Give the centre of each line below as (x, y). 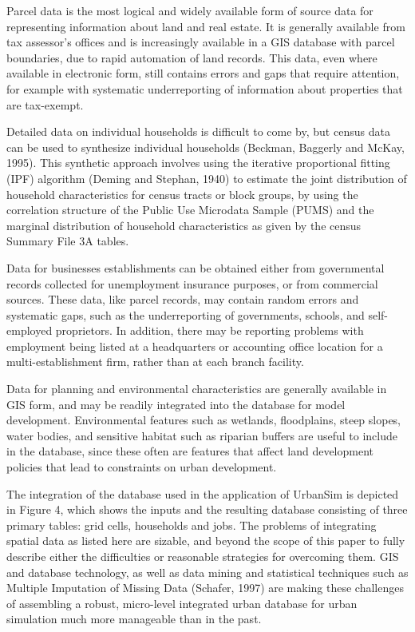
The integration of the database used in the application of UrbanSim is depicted (203, 493)
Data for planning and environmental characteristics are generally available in (197, 389)
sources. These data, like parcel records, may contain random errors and (183, 299)
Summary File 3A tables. (68, 241)
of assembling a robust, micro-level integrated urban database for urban (182, 603)
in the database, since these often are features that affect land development (190, 451)
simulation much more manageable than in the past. (134, 619)
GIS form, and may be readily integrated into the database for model (176, 404)
